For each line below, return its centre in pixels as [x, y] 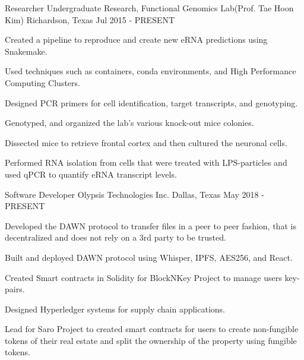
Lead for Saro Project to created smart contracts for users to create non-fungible [152, 329]
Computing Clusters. [42, 82]
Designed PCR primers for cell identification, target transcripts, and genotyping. [151, 102]
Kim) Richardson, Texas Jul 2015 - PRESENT [90, 19]
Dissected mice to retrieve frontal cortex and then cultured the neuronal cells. [146, 142]
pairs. [15, 289]
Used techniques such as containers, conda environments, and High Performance [151, 71]
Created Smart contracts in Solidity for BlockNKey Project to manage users [143, 277]
